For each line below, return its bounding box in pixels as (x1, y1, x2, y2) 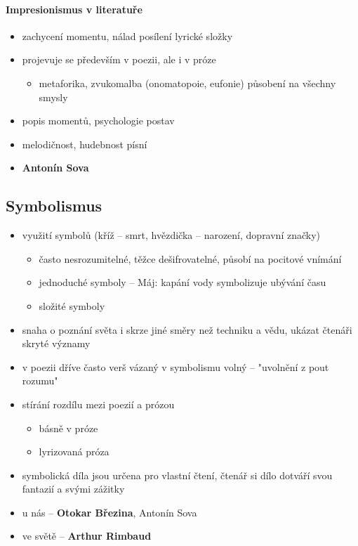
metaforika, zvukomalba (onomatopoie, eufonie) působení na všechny (39, 75, 336, 90)
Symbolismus (6, 195, 102, 216)
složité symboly (39, 298, 105, 313)
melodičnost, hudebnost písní (22, 136, 147, 151)
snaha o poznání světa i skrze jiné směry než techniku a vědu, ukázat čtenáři (22, 322, 352, 337)
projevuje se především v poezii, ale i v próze (22, 52, 216, 67)
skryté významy (22, 336, 91, 351)
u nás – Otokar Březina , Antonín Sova (22, 505, 197, 519)
